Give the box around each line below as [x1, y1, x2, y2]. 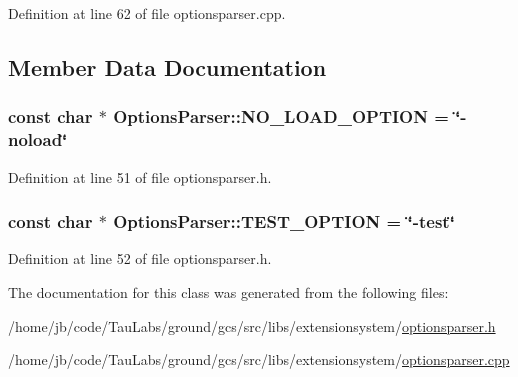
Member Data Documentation [8, 51, 327, 82]
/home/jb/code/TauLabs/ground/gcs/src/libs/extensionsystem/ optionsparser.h [8, 315, 496, 336]
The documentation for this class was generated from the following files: [8, 281, 449, 302]
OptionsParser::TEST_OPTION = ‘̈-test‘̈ [113, 209, 455, 234]
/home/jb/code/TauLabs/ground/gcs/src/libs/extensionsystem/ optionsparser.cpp [8, 349, 510, 370]
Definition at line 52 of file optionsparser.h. [8, 248, 272, 269]
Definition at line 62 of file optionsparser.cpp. [8, 3, 286, 23]
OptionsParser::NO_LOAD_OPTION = [113, 104, 449, 129]
